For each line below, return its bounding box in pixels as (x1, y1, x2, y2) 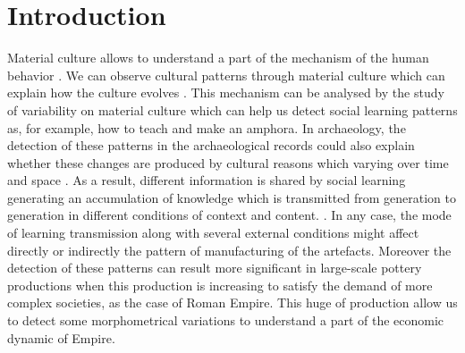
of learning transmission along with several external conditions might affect (7, 223, 419, 242)
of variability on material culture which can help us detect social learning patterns (7, 100, 458, 119)
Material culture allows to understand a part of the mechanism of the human (7, 48, 429, 67)
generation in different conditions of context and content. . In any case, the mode (7, 206, 452, 224)
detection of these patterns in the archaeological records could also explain (7, 136, 415, 155)
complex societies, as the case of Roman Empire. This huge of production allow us (7, 293, 458, 312)
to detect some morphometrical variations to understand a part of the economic (7, 311, 444, 330)
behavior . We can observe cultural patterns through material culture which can (7, 65, 445, 84)
